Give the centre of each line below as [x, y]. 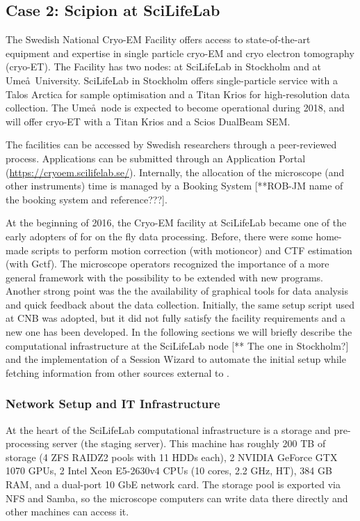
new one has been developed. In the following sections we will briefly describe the [179, 332]
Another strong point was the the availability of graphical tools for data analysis [177, 291]
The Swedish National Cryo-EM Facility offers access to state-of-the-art [158, 39]
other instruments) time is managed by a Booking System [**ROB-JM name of [174, 186]
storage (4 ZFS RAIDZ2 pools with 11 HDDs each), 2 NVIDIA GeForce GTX [172, 457]
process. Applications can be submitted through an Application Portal [156, 158]
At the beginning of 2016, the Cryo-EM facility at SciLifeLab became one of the [176, 223]
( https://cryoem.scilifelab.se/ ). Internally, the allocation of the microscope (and [175, 172]
